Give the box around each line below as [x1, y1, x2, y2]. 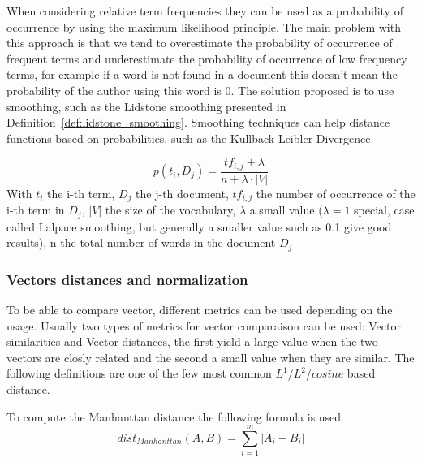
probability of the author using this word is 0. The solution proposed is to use [6, 81, 394, 98]
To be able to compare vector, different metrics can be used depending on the [6, 301, 393, 317]
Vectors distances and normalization [6, 269, 248, 289]
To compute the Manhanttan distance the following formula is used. [6, 408, 345, 425]
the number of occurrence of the [256, 184, 416, 201]
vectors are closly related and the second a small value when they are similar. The [6, 348, 415, 365]
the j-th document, [136, 184, 229, 201]
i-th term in [6, 201, 65, 218]
